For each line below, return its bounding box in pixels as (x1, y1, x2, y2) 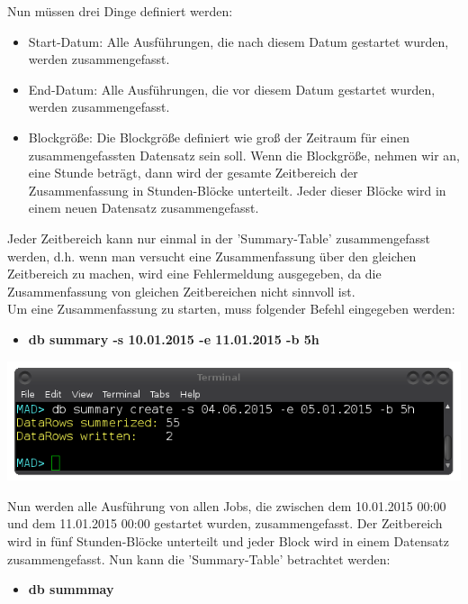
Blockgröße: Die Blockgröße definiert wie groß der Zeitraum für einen (28, 127, 409, 146)
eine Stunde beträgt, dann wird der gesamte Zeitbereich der (28, 163, 358, 182)
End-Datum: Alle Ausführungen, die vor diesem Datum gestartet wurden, (28, 79, 436, 98)
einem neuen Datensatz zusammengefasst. (28, 198, 259, 217)
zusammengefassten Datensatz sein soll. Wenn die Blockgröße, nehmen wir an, (28, 145, 461, 164)
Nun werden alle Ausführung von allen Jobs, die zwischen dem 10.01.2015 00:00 (7, 496, 446, 515)
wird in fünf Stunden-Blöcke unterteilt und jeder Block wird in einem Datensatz (7, 531, 449, 550)
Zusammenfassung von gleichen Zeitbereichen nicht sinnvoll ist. (7, 281, 355, 300)
